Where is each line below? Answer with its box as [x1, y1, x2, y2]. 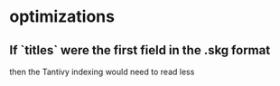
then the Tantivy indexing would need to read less [9, 66, 195, 77]
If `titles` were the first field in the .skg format [9, 43, 271, 58]
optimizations [9, 6, 116, 27]
